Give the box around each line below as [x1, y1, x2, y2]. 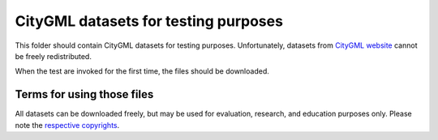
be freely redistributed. [15, 51, 92, 61]
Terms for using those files [15, 87, 154, 101]
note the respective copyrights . [15, 120, 120, 129]
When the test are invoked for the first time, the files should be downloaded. [15, 66, 269, 76]
